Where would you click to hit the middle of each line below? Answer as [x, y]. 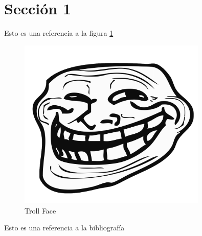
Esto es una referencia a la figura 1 [59, 33]
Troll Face [40, 210]
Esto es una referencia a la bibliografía [64, 228]
